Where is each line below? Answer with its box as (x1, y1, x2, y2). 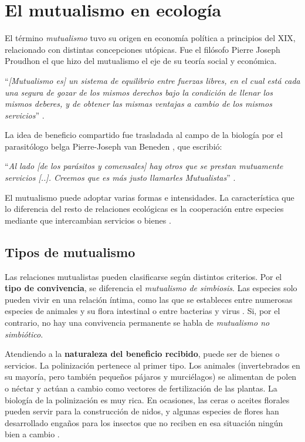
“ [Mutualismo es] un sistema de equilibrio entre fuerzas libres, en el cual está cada (5, 74, 300, 86)
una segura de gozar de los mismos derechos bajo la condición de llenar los (5, 86, 273, 98)
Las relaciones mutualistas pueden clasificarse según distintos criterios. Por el (5, 270, 282, 282)
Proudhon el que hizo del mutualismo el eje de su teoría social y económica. (5, 55, 277, 67)
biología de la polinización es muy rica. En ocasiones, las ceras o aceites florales (5, 393, 290, 406)
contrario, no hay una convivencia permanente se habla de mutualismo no (5, 316, 270, 329)
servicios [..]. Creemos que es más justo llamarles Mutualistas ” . (5, 171, 236, 184)
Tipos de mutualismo (5, 242, 135, 261)
